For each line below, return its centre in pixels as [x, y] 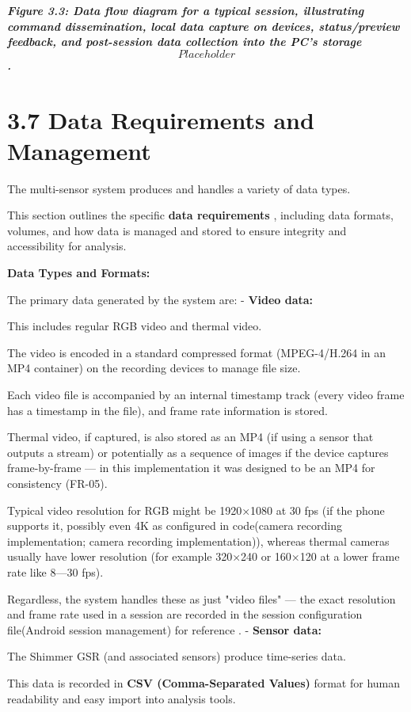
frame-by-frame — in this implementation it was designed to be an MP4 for [191, 468]
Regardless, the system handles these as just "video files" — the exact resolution [202, 598]
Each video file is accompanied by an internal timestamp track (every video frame [206, 395]
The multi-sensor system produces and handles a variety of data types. [179, 188]
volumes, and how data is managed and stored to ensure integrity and [177, 230]
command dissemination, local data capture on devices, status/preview [204, 26]
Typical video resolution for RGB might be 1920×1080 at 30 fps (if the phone [196, 510]
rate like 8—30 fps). [55, 571]
